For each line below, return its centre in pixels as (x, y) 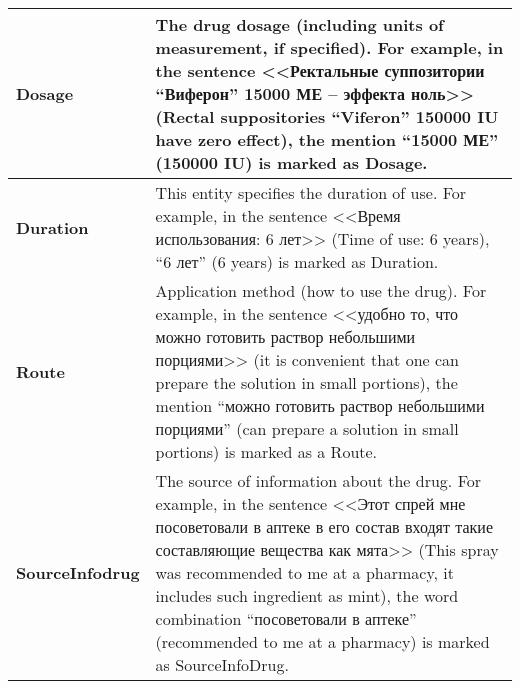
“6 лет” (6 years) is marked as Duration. (297, 261)
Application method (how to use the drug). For (321, 290)
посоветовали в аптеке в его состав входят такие (324, 526)
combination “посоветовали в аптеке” (286, 618)
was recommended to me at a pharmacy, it (304, 572)
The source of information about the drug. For (318, 480)
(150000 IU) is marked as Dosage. (291, 162)
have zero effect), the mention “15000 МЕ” (327, 139)
